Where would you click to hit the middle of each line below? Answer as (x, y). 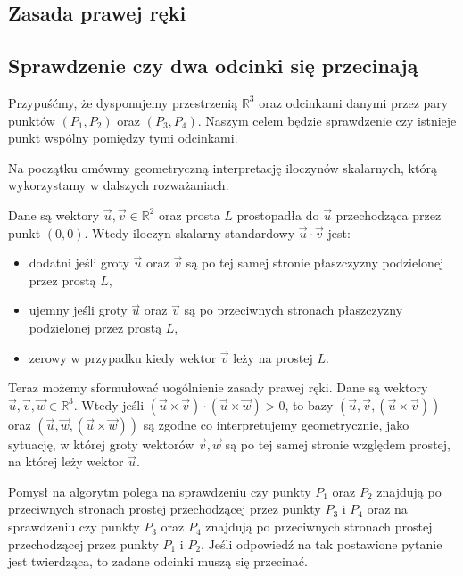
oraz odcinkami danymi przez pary (354, 102)
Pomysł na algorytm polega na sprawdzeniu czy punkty (160, 491)
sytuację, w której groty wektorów (101, 444)
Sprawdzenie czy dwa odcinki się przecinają (213, 66)
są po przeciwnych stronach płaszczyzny (294, 310)
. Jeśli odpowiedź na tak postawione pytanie (322, 543)
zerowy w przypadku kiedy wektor (123, 357)
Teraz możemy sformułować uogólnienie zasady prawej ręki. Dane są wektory (218, 387)
